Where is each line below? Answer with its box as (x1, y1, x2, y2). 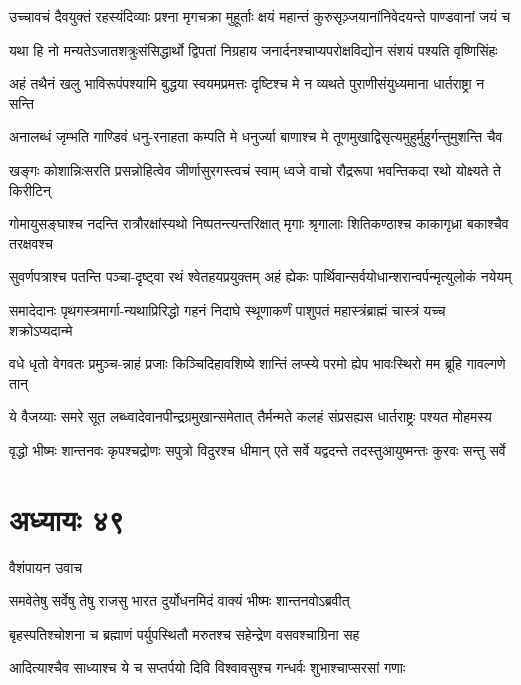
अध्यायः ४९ (9, 498, 125, 539)
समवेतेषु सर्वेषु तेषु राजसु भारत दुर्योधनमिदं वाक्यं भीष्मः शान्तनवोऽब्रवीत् (9, 590, 350, 611)
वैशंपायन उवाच (9, 556, 83, 577)
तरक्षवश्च (9, 232, 53, 253)
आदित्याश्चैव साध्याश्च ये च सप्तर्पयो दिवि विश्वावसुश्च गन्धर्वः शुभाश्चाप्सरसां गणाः (9, 657, 406, 678)
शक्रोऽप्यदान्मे (9, 319, 73, 340)
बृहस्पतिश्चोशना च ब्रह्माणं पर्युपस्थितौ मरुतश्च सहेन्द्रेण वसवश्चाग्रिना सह (9, 623, 360, 644)
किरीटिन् (9, 179, 51, 200)
